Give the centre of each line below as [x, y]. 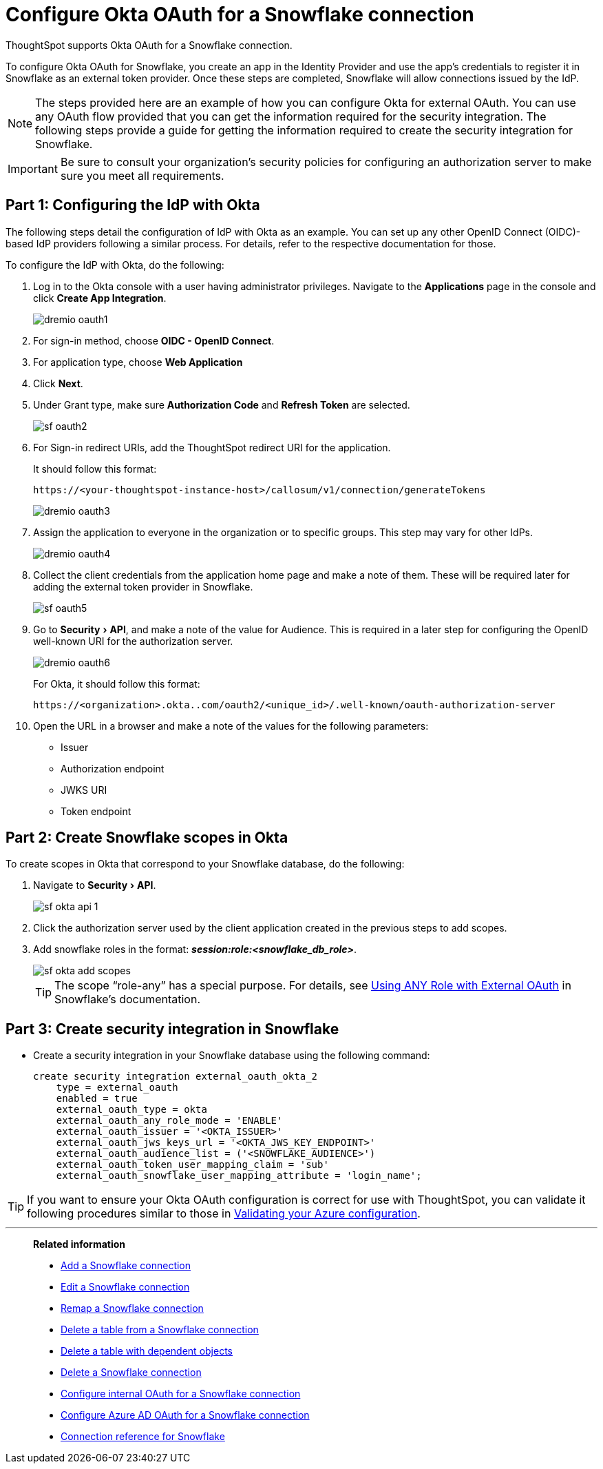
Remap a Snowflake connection [132, 1308]
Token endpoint [96, 811]
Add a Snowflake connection [126, 1266]
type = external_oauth [117, 1088]
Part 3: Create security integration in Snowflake [172, 1029]
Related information [80, 1244]
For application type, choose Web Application [138, 362]
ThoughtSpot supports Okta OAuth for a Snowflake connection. [149, 45]
